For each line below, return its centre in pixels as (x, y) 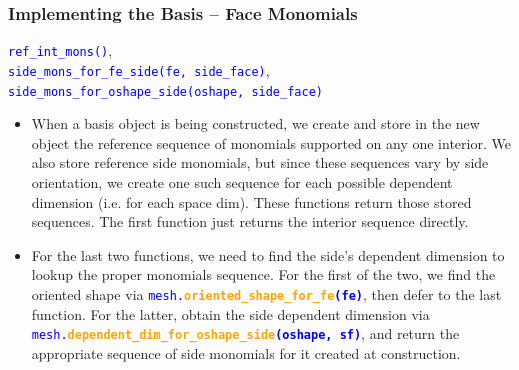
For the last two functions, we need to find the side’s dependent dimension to (268, 254)
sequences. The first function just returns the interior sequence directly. (250, 221)
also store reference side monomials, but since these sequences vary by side (260, 162)
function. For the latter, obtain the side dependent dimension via (230, 313)
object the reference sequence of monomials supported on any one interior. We (271, 142)
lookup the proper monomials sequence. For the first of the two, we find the (263, 274)
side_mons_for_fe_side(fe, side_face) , (139, 69)
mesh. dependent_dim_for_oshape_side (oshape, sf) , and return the (245, 333)
